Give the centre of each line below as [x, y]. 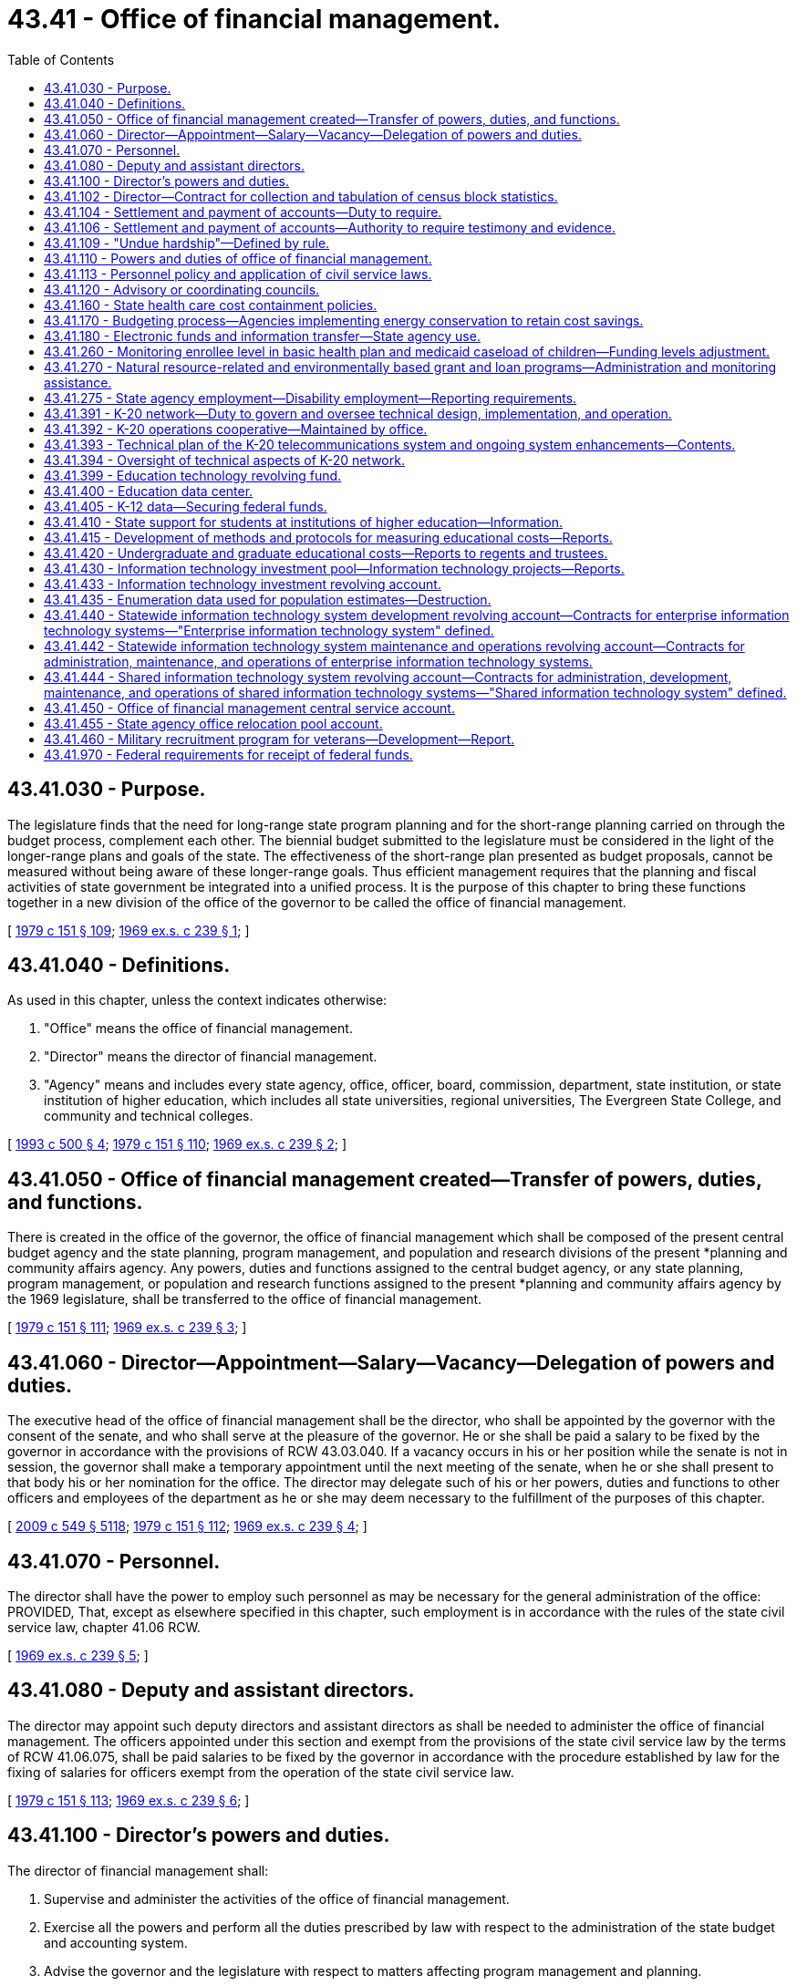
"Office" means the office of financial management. [198, 1029]
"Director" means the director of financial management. [211, 1057]
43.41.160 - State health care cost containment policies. [211, 305]
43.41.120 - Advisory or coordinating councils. [182, 289]
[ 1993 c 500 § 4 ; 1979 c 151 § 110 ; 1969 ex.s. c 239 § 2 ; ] [177, 1144]
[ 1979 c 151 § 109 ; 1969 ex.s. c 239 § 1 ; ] [129, 930]
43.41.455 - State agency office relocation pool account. [213, 723]
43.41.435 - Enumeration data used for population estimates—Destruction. [268, 599]
